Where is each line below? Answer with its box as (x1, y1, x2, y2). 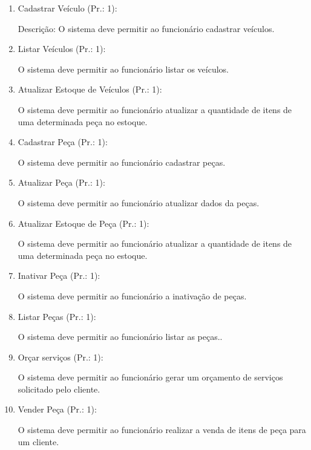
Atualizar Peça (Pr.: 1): (18, 176, 105, 189)
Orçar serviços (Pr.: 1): (18, 350, 103, 363)
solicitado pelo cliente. (18, 382, 100, 395)
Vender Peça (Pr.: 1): (18, 403, 97, 416)
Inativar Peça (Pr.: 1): (18, 269, 100, 282)
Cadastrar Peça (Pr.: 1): (18, 135, 108, 148)
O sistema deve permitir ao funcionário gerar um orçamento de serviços (18, 371, 283, 383)
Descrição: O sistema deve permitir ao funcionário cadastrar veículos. (18, 22, 275, 34)
